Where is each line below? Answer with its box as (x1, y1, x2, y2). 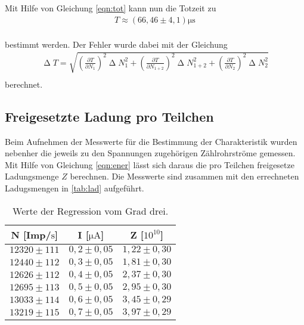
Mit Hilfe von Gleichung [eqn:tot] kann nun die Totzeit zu (5, 2, 216, 14)
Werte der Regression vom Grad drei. (13, 203, 169, 218)
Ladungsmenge (5, 170, 59, 182)
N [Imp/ (11, 227, 51, 242)
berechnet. (5, 78, 43, 90)
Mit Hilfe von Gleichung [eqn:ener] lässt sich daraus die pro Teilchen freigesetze (5, 158, 294, 171)
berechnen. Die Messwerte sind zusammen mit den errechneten (70, 170, 299, 182)
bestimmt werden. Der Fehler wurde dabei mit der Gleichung (5, 38, 228, 50)
